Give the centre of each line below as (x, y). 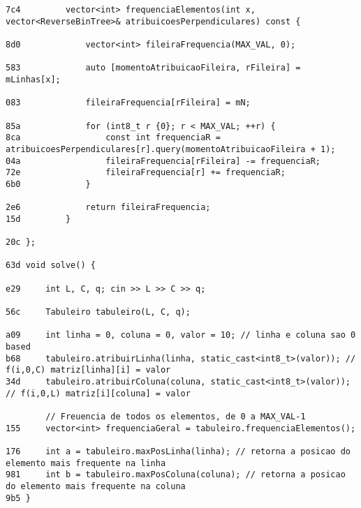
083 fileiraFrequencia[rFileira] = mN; (128, 103)
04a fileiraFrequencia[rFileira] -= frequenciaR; (163, 161)
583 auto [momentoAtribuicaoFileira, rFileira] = (153, 68)
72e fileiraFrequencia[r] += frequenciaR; (146, 173)
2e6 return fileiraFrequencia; (108, 208)
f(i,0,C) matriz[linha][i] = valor (88, 370)
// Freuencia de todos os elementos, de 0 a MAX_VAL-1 (176, 416)
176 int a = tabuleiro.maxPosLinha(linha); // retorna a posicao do (178, 451)
